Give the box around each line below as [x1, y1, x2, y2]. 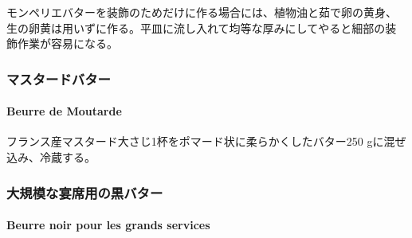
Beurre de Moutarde [6, 103, 122, 119]
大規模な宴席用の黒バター [6, 182, 163, 202]
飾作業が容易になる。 [6, 35, 118, 52]
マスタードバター [6, 68, 111, 88]
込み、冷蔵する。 [6, 149, 96, 166]
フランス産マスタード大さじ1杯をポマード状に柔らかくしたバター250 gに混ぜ [6, 133, 406, 150]
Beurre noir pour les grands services [6, 217, 210, 233]
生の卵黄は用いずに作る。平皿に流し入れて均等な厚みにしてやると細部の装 [6, 19, 397, 36]
